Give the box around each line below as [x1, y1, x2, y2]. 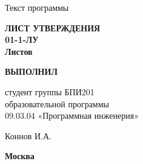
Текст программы [5, 1, 69, 13]
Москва [5, 150, 35, 162]
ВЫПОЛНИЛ [5, 65, 58, 78]
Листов [5, 45, 33, 57]
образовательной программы [5, 97, 109, 110]
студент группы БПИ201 [5, 85, 95, 98]
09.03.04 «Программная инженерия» [5, 109, 139, 122]
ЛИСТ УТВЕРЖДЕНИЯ [5, 21, 101, 34]
